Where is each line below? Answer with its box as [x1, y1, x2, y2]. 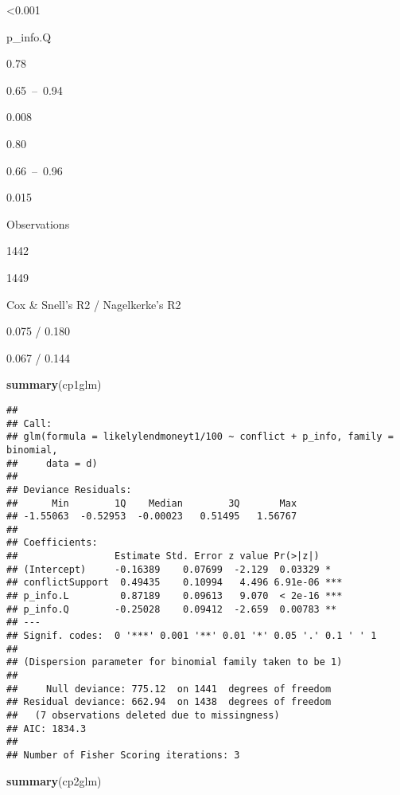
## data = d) [6, 457, 98, 469]
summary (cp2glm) [6, 772, 102, 789]
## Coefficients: [6, 537, 98, 549]
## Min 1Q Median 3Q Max [6, 497, 297, 509]
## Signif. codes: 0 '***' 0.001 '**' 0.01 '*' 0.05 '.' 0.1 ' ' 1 [6, 630, 377, 642]
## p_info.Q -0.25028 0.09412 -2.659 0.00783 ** [6, 603, 337, 615]
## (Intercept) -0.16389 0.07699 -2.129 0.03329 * [6, 563, 332, 575]
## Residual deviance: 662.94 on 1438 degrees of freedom [6, 696, 332, 708]
